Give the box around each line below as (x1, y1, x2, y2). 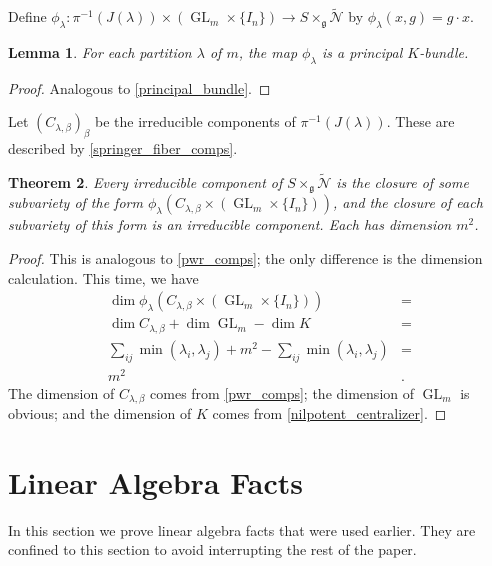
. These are (386, 111, 455, 132)
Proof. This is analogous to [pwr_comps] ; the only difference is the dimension (8, 248, 483, 269)
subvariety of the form (8, 192, 143, 213)
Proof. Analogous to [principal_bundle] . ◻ (8, 77, 271, 98)
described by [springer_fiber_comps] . (8, 138, 238, 159)
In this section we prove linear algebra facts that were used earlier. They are (8, 519, 476, 540)
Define (8, 6, 47, 27)
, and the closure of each (333, 192, 483, 213)
